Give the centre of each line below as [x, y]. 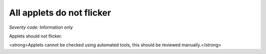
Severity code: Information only [41, 27]
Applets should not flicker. [36, 36]
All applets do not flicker [60, 13]
